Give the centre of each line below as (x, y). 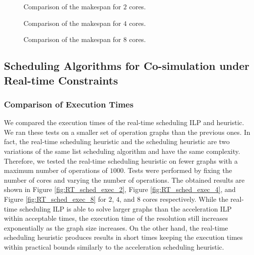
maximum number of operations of (56, 170)
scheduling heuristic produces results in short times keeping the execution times (124, 237)
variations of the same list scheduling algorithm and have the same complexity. (122, 151)
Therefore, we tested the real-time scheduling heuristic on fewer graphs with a (121, 160)
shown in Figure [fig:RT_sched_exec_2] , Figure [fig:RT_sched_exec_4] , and (120, 189)
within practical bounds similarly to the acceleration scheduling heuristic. (114, 246)
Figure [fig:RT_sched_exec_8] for (55, 199)
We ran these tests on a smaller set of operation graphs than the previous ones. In (127, 132)
